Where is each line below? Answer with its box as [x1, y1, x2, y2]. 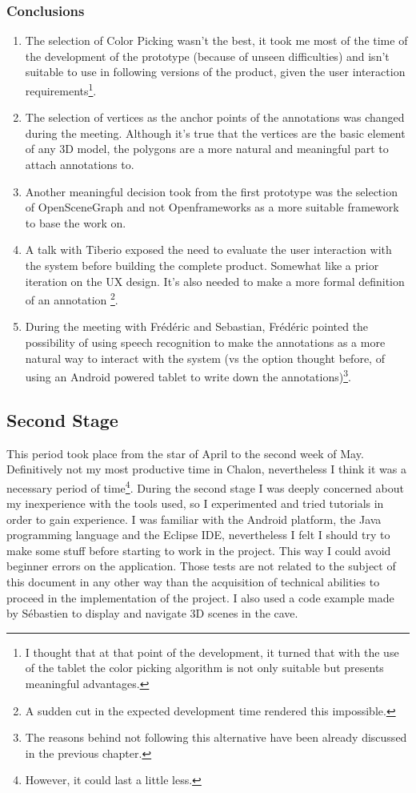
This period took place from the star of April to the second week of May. [6, 445, 364, 461]
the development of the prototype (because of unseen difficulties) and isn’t [25, 47, 390, 64]
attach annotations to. [25, 156, 134, 173]
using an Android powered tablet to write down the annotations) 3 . [25, 366, 351, 384]
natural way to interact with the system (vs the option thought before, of [25, 349, 385, 366]
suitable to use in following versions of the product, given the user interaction [25, 63, 406, 80]
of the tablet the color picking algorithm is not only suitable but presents [25, 659, 384, 676]
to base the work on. [25, 214, 126, 231]
